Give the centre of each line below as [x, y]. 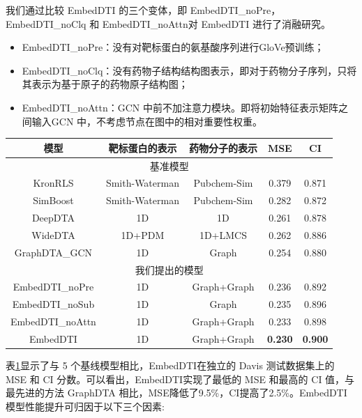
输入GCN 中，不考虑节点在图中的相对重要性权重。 [147, 121]
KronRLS [53, 183]
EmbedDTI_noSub [53, 304]
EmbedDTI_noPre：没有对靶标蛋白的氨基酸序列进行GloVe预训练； [173, 47]
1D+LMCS [223, 234]
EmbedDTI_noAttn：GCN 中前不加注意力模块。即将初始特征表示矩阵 [180, 107]
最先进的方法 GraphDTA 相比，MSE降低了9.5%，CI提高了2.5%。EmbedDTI [176, 393]
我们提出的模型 [169, 269]
